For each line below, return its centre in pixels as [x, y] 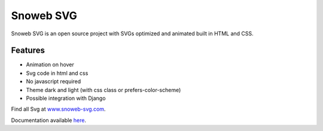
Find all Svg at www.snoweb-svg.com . [58, 109]
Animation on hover [50, 65]
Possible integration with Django [66, 98]
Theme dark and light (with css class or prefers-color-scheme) [103, 90]
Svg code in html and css [57, 73]
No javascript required [54, 81]
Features [28, 51]
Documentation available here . [49, 120]
